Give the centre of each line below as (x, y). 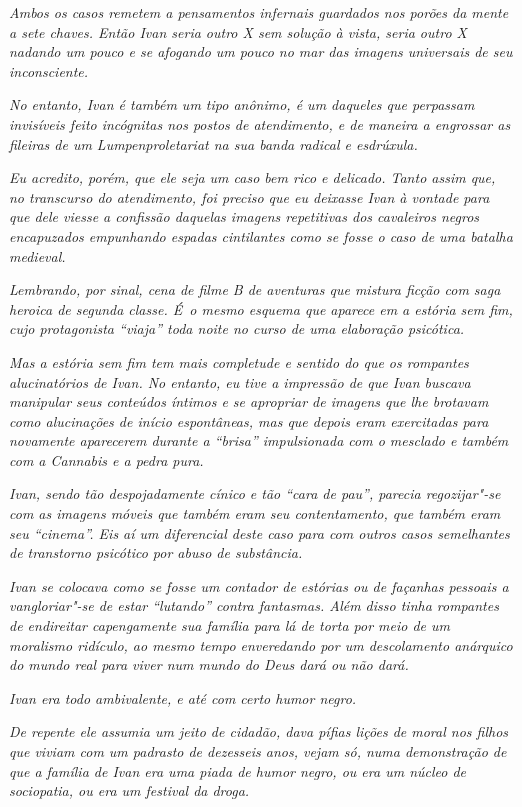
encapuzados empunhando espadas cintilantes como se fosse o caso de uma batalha (261, 235)
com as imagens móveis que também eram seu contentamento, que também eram (255, 513)
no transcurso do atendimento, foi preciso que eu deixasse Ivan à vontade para (249, 196)
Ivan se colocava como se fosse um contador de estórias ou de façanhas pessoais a (259, 585)
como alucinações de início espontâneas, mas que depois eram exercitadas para (249, 420)
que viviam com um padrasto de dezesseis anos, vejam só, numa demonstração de (258, 751)
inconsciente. (49, 70)
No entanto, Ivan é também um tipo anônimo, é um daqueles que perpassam (242, 104)
